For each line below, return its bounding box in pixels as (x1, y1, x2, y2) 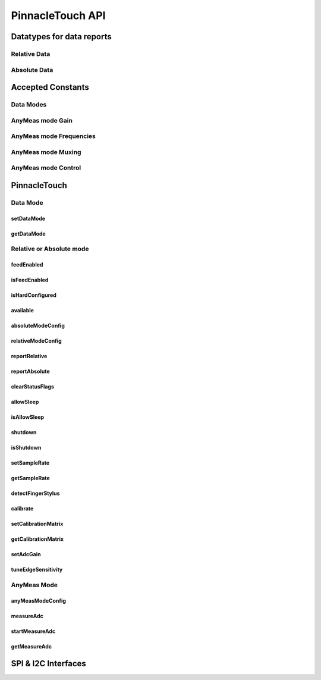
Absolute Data (11, 65, 53, 74)
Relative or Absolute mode (11, 245, 89, 253)
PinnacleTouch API (11, 9, 106, 22)
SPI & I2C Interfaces (11, 658, 86, 669)
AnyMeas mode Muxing (11, 148, 81, 156)
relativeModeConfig (11, 337, 62, 344)
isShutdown (11, 444, 42, 452)
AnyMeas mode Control (11, 164, 81, 172)
